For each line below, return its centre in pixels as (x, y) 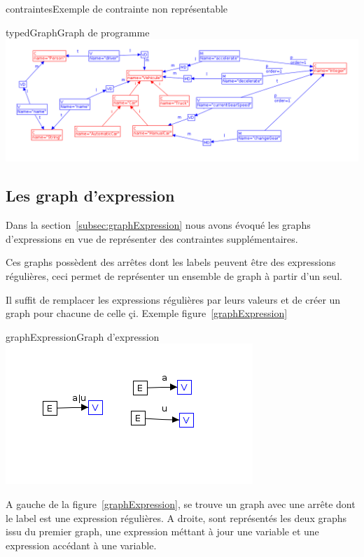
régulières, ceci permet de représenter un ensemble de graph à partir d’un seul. (174, 275)
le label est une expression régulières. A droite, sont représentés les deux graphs (176, 517)
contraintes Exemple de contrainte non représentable (117, 8)
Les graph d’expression (90, 196)
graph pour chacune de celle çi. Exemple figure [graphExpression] (147, 313)
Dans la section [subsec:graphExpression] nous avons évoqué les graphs (158, 225)
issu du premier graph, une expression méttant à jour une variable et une (162, 531)
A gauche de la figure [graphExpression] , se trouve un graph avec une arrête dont (181, 503)
